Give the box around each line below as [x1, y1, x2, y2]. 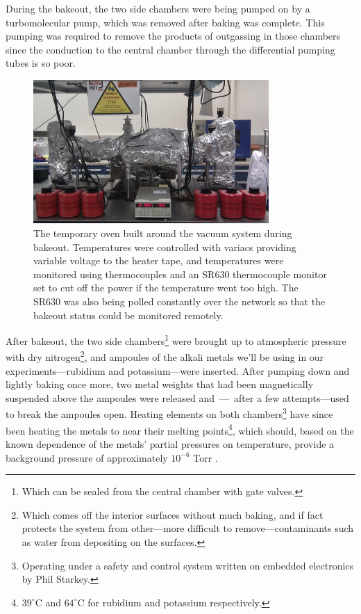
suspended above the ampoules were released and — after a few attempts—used [6, 390, 349, 405]
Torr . [193, 450, 218, 464]
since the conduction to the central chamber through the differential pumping [6, 42, 335, 56]
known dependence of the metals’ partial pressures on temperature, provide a [6, 436, 335, 451]
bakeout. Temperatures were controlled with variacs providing [33, 239, 296, 254]
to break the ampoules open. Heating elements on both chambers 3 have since [6, 405, 333, 421]
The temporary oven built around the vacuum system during [33, 226, 292, 241]
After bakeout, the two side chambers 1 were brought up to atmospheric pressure [6, 332, 346, 348]
